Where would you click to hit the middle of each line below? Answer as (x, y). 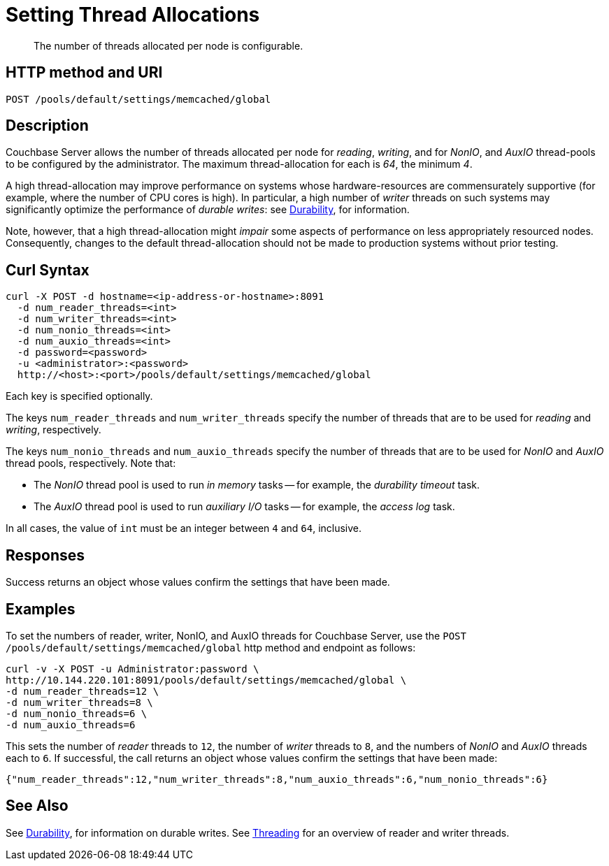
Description (47, 126)
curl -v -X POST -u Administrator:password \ (132, 669)
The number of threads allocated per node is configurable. (169, 45)
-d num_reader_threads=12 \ (83, 691)
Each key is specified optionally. (79, 396)
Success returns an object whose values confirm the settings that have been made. (198, 582)
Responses (45, 555)
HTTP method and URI (84, 73)
